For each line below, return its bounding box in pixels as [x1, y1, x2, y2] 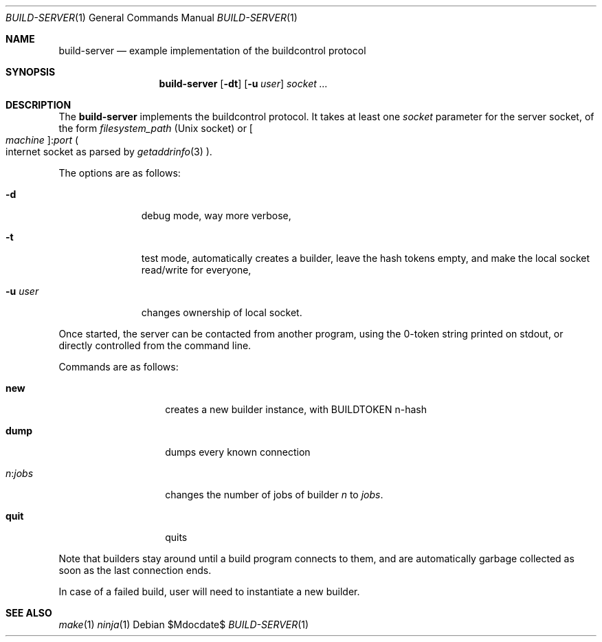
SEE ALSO [5, 607, 52, 619]
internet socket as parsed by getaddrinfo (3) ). [5, 146, 212, 157]
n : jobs [5, 467, 34, 479]
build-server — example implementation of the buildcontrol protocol [58, 45, 366, 56]
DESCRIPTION [5, 99, 71, 111]
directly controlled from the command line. [58, 340, 252, 351]
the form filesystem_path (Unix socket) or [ [58, 122, 253, 134]
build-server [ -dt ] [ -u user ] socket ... [159, 78, 328, 89]
